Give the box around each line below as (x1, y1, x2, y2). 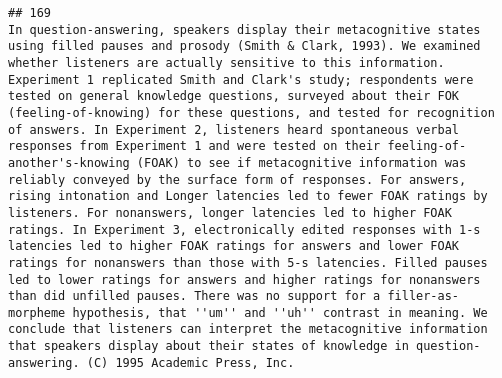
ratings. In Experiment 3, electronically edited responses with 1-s (8, 222, 481, 237)
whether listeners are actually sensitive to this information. (8, 55, 445, 70)
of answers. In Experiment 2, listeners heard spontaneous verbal (8, 122, 460, 137)
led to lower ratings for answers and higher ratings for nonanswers (8, 272, 481, 287)
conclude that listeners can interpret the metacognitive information (8, 322, 488, 337)
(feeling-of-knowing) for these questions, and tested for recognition (8, 105, 495, 120)
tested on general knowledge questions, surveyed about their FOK (8, 89, 460, 104)
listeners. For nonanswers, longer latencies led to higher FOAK (8, 205, 452, 220)
